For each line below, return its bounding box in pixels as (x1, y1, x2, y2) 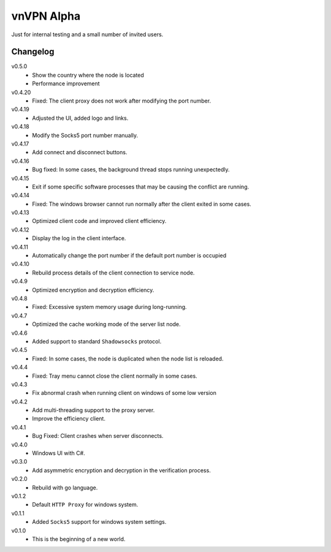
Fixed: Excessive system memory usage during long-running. (32, 303, 187, 311)
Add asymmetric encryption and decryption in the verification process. (32, 467, 211, 474)
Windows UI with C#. (32, 449, 85, 457)
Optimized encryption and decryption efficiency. (32, 286, 154, 293)
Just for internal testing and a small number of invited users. (11, 31, 164, 38)
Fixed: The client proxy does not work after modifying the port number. (32, 97, 211, 104)
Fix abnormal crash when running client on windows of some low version (32, 389, 217, 397)
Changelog (11, 47, 55, 57)
